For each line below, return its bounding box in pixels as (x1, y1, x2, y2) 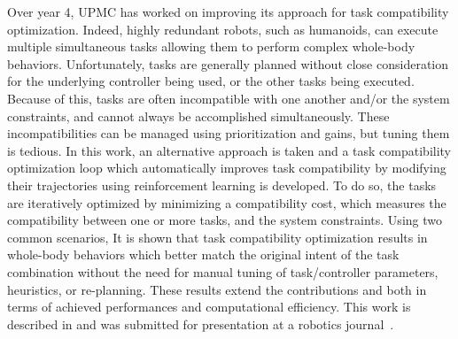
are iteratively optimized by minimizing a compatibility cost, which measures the (7, 193, 446, 212)
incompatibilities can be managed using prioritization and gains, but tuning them (7, 124, 450, 143)
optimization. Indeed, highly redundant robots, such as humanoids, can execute (7, 19, 439, 38)
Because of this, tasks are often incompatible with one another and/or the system (7, 89, 450, 107)
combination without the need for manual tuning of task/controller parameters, (7, 262, 439, 281)
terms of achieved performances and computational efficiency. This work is (7, 297, 411, 316)
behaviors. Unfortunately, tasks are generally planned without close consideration (7, 54, 449, 73)
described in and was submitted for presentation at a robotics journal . (7, 314, 394, 333)
